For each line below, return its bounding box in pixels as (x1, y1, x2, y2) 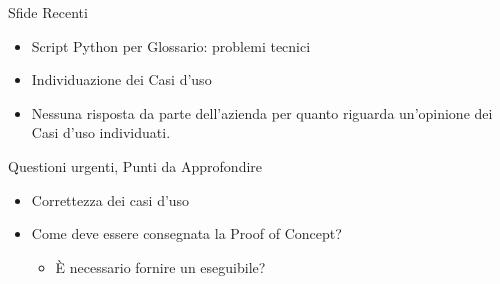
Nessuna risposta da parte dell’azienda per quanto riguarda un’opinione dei (31, 102, 493, 123)
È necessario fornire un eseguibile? (55, 256, 266, 277)
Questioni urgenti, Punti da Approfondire (8, 155, 263, 176)
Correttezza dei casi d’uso (31, 189, 190, 210)
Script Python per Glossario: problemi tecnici (31, 35, 311, 56)
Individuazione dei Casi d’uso (31, 69, 212, 90)
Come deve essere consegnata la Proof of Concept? (31, 223, 342, 244)
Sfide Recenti (8, 2, 88, 22)
